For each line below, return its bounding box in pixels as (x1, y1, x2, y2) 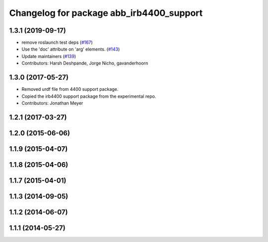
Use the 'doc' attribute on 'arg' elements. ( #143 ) (21, 46, 120, 52)
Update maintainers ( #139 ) (21, 53, 76, 59)
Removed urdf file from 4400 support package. (21, 86, 119, 92)
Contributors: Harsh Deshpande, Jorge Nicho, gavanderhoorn (21, 60, 148, 66)
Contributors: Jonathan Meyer (21, 100, 83, 106)
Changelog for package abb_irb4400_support (9, 7, 203, 18)
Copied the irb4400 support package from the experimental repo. (21, 93, 156, 99)
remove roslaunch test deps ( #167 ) (21, 40, 93, 46)
